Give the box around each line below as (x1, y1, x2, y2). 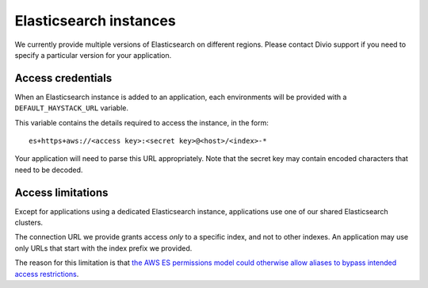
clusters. (14, 218, 44, 228)
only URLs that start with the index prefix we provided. (14, 243, 193, 253)
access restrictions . (14, 269, 79, 278)
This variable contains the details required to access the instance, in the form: (14, 117, 269, 127)
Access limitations (14, 186, 109, 199)
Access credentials (14, 71, 113, 85)
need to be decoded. (14, 165, 83, 175)
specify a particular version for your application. (14, 50, 172, 60)
